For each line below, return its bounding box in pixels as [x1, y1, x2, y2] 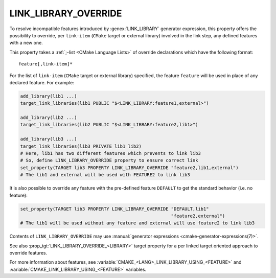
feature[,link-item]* [18, 61, 73, 67]
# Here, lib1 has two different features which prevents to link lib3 [20, 151, 201, 156]
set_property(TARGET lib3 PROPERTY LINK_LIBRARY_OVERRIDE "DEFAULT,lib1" [20, 206, 209, 212]
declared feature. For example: [9, 79, 74, 85]
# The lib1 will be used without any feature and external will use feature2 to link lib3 [20, 220, 255, 226]
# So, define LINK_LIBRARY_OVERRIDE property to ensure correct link [20, 157, 198, 164]
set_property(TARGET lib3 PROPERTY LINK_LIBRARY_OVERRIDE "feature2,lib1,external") [20, 165, 239, 171]
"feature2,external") [171, 213, 225, 219]
